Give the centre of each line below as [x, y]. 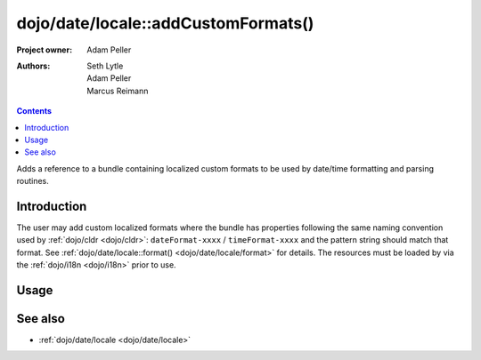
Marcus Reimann [118, 91]
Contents [34, 111]
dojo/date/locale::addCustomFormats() [165, 23]
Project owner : [45, 50]
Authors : [33, 66]
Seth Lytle [105, 66]
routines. [33, 181]
